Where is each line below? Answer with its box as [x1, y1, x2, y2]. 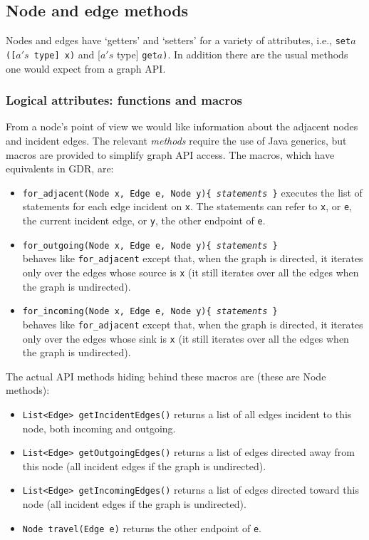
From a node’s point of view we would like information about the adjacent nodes [6, 119, 358, 134]
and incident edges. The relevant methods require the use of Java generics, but [6, 133, 347, 147]
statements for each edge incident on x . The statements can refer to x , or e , [22, 199, 352, 214]
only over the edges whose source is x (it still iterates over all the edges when [22, 264, 359, 279]
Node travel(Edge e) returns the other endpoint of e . [22, 520, 261, 535]
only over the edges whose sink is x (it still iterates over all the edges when [22, 331, 349, 346]
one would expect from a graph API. [6, 61, 166, 76]
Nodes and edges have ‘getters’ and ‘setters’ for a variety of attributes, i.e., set [6, 33, 351, 48]
